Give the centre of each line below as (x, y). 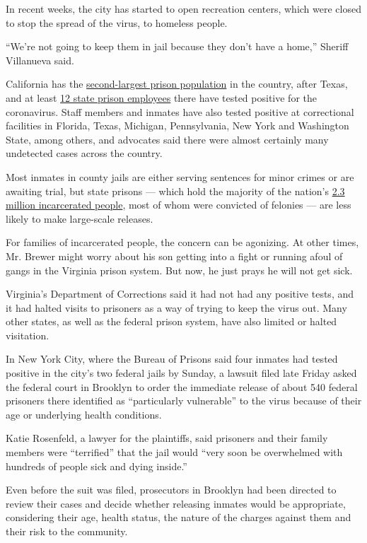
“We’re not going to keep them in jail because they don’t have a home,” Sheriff (177, 46)
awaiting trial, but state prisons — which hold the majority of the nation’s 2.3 (175, 191)
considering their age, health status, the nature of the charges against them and (179, 517)
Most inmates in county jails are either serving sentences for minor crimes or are (180, 176)
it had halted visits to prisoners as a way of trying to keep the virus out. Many (176, 307)
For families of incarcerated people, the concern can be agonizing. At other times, (182, 242)
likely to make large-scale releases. (80, 218)
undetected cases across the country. (84, 153)
